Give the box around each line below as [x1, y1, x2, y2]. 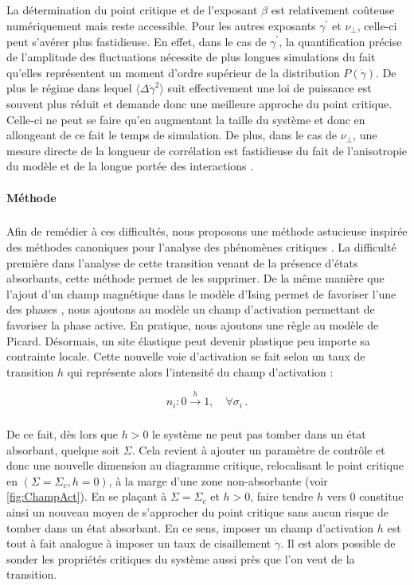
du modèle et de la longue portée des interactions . [6, 158, 254, 174]
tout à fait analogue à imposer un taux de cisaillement [6, 535, 271, 552]
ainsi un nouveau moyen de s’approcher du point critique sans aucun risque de [6, 504, 389, 520]
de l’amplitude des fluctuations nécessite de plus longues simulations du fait [6, 49, 376, 65]
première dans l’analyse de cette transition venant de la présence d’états [6, 254, 358, 271]
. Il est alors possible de [280, 535, 396, 552]
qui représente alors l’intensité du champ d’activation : [67, 363, 334, 380]
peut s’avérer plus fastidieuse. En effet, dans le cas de [6, 33, 267, 49]
